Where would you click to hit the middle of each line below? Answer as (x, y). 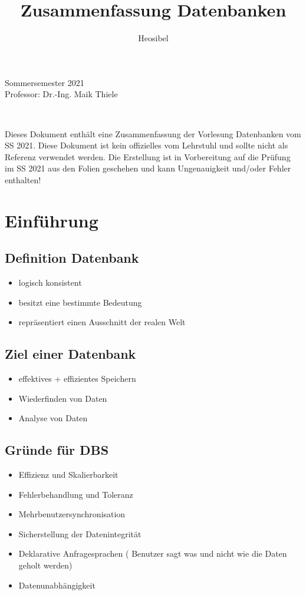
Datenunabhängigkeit (57, 585)
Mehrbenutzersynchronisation (72, 514)
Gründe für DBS (57, 450)
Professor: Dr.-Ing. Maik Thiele (61, 94)
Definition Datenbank (72, 258)
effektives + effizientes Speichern (77, 379)
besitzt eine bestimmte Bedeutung (80, 302)
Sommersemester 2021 (45, 82)
